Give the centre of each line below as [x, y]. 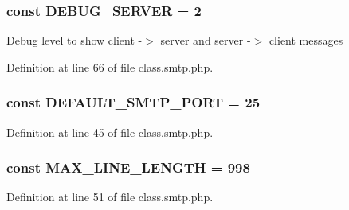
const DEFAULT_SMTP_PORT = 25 [133, 102]
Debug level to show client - [75, 40]
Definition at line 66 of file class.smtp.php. [110, 66]
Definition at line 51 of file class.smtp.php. [110, 197]
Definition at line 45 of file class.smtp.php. [110, 132]
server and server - [206, 40]
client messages [306, 40]
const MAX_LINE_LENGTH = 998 [128, 167]
